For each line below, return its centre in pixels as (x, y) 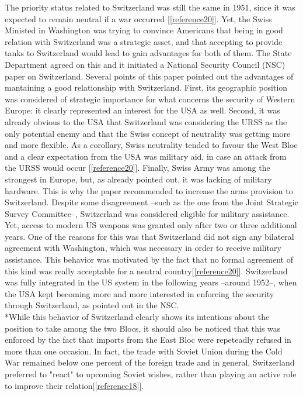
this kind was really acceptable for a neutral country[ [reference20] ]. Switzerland (146, 271)
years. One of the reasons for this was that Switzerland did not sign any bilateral (149, 236)
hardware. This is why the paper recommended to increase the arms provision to (149, 190)
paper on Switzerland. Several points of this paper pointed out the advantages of (149, 76)
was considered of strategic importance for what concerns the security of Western (150, 99)
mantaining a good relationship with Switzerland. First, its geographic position (146, 87)
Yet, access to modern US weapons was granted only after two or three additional (151, 225)
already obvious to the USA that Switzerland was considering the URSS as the (146, 121)
